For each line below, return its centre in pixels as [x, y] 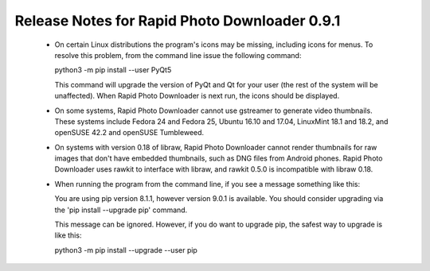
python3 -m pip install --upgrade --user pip [126, 250]
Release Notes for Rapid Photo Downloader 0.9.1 [178, 21]
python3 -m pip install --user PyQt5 [113, 70]
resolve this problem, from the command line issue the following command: [178, 55]
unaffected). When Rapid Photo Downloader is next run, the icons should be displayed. [197, 96]
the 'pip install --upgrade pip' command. [121, 210]
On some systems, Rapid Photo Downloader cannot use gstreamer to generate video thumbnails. [214, 110]
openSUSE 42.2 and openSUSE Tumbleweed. [129, 133]
